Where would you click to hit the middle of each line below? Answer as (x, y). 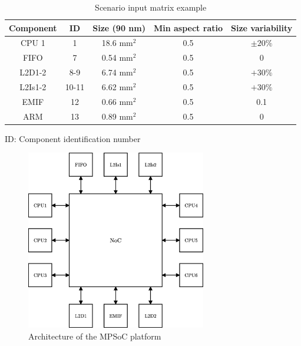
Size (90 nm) (119, 27)
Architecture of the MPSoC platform (95, 336)
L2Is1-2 (33, 86)
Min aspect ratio (188, 27)
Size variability (262, 27)
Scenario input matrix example (151, 7)
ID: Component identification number (73, 138)
